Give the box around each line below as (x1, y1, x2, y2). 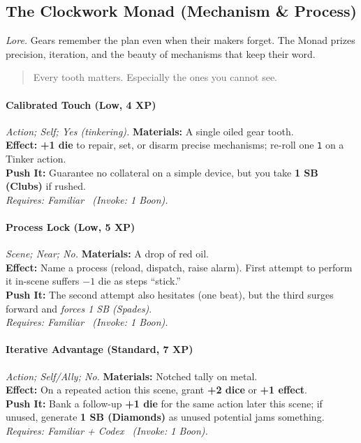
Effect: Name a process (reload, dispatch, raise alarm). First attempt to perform (6, 260, 353, 274)
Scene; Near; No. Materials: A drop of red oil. (6, 246, 209, 261)
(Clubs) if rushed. (6, 179, 86, 193)
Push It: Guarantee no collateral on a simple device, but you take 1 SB (6, 165, 318, 179)
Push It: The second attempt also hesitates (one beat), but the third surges (6, 287, 334, 301)
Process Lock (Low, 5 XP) (6, 220, 135, 234)
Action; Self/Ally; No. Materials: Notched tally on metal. (6, 368, 258, 383)
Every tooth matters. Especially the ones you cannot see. (33, 70, 277, 84)
